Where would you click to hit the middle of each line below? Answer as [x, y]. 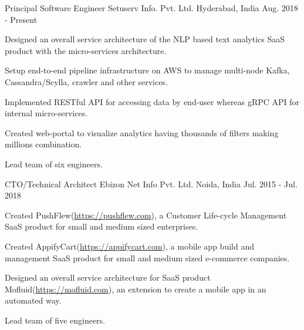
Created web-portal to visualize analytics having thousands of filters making [142, 132]
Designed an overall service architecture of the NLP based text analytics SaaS [145, 39]
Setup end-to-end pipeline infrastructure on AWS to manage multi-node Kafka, [147, 70]
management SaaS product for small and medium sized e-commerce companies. [147, 257]
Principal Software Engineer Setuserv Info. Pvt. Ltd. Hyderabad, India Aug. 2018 [151, 8]
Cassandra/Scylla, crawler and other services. [86, 81]
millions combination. [43, 144]
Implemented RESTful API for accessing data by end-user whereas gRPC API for [152, 101]
